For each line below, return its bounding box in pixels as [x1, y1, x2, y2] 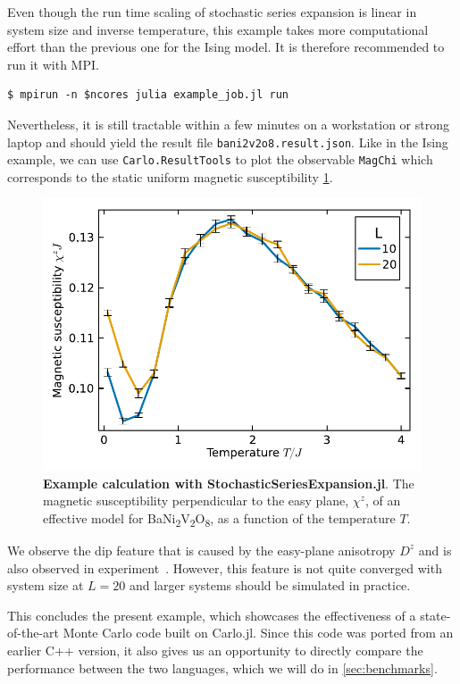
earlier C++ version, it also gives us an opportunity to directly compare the [7, 640, 423, 659]
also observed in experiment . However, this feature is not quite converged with [7, 558, 442, 577]
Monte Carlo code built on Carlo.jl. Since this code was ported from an [63, 623, 454, 642]
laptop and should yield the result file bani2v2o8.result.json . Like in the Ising [7, 132, 448, 151]
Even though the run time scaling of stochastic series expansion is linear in [7, 3, 417, 21]
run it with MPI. [7, 54, 99, 73]
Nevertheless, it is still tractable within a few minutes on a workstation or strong [7, 114, 449, 133]
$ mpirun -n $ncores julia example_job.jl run [7, 88, 289, 102]
